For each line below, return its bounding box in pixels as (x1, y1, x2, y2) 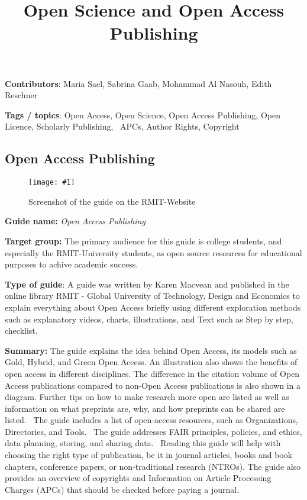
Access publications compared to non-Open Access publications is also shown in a (5, 379, 301, 391)
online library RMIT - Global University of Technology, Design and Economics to (5, 289, 300, 302)
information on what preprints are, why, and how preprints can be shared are (5, 402, 285, 414)
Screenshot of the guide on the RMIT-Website (28, 195, 196, 207)
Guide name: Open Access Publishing (5, 215, 146, 227)
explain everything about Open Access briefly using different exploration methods (5, 301, 301, 313)
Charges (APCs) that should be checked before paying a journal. (5, 483, 240, 495)
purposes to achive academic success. (5, 258, 138, 270)
